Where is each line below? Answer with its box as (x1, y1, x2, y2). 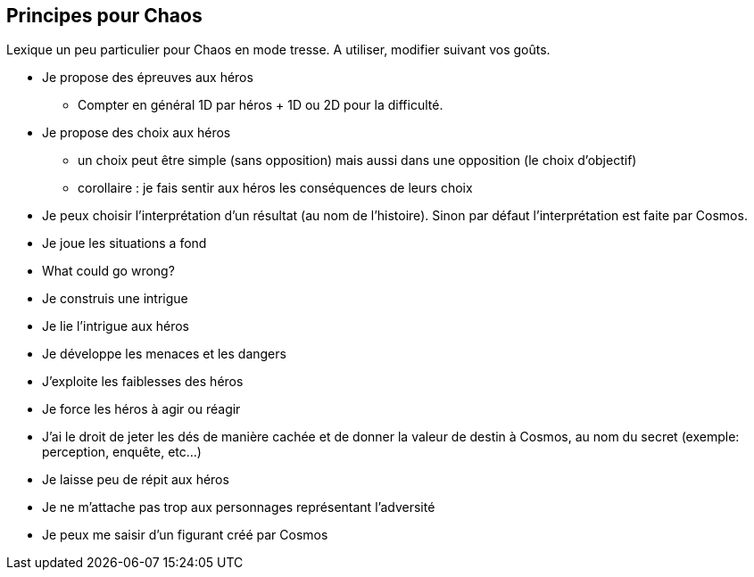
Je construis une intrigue (42, 291, 188, 307)
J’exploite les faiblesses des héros (42, 374, 244, 390)
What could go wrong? (42, 263, 175, 279)
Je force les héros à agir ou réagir (42, 401, 241, 417)
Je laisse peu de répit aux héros (42, 472, 229, 488)
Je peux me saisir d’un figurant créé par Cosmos (42, 527, 328, 543)
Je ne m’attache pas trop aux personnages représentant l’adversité (42, 499, 435, 515)
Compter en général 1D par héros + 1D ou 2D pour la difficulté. (78, 97, 443, 113)
